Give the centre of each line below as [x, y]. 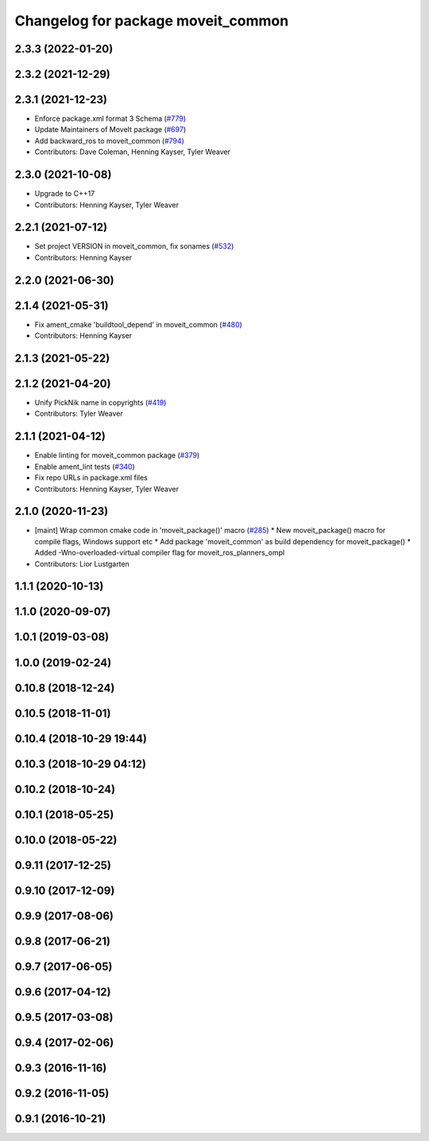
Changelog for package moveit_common [152, 21]
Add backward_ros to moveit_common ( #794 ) [109, 141]
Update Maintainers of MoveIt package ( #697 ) [110, 130]
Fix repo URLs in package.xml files [91, 478]
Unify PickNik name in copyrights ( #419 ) [100, 403]
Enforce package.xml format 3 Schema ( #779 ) [110, 118]
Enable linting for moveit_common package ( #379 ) [117, 455]
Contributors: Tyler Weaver [79, 414]
